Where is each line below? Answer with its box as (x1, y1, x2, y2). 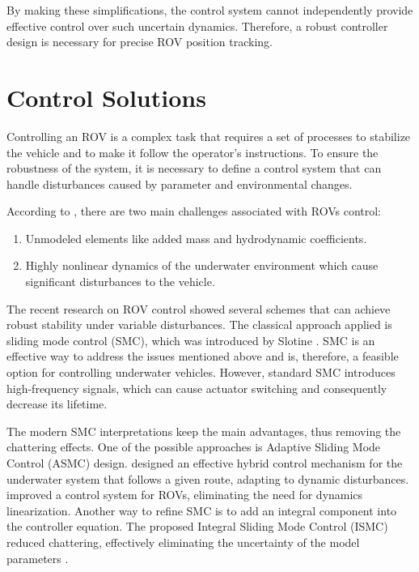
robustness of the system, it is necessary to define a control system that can (6, 160, 382, 177)
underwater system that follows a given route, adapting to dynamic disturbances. (6, 470, 409, 487)
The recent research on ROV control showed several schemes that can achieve (6, 300, 391, 317)
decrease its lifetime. (6, 395, 108, 412)
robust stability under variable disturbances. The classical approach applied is (6, 316, 392, 333)
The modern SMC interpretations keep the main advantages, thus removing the (6, 422, 401, 439)
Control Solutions (6, 80, 206, 113)
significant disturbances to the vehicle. (25, 273, 215, 290)
